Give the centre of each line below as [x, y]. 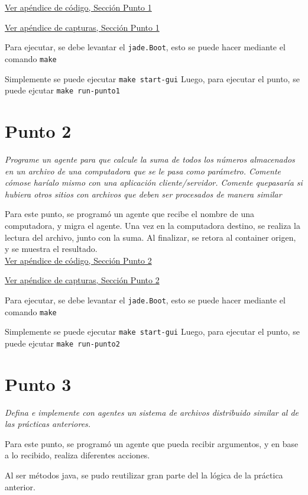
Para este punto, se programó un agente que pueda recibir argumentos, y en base [152, 443]
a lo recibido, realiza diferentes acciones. [77, 455]
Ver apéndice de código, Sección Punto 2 [78, 260]
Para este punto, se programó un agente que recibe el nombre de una [130, 214]
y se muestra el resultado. [51, 249]
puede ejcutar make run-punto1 [62, 90]
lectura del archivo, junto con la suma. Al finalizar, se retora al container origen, [150, 237]
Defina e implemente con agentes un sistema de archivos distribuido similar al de [152, 412]
